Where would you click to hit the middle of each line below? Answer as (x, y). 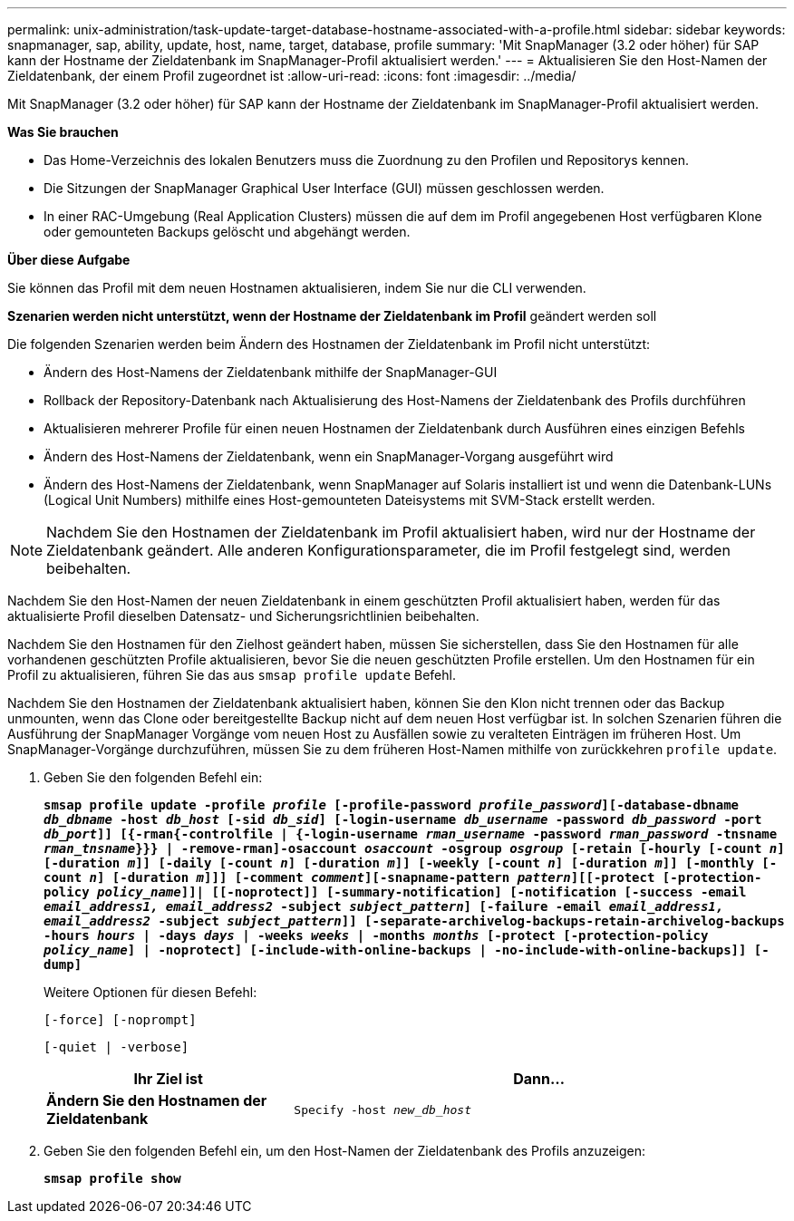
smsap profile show (112, 1178)
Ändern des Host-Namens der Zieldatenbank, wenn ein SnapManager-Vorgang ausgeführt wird (329, 456)
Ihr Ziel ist (168, 1079)
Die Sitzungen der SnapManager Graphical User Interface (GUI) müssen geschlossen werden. (324, 188)
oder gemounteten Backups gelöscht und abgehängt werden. (227, 232)
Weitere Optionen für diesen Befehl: (150, 992)
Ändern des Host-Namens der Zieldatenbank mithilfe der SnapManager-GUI (271, 372)
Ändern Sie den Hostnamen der (157, 1100)
